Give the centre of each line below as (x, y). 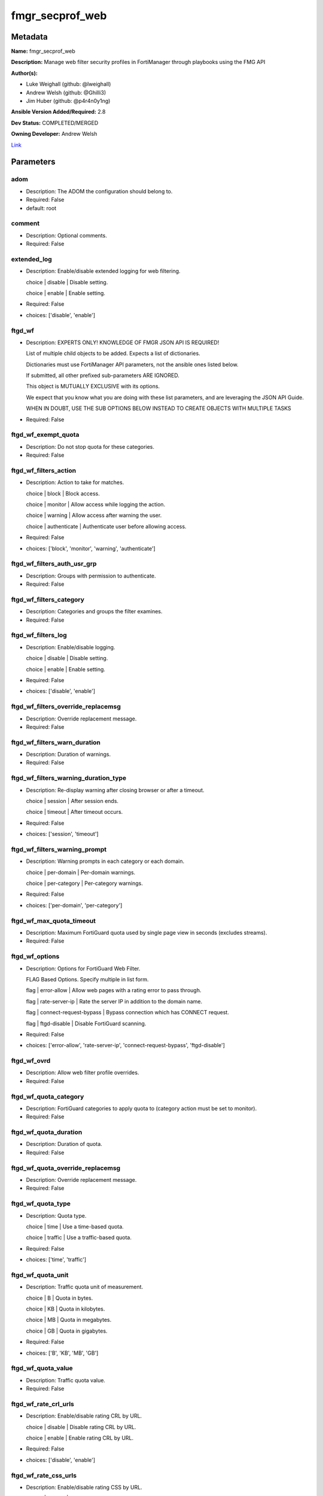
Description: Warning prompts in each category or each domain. (105, 861)
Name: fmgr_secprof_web (43, 51)
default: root (41, 208)
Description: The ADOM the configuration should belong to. (99, 191)
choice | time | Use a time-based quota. (75, 1226)
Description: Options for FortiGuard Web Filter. (83, 968)
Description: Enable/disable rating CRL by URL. (84, 1416)
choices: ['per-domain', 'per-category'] (74, 905)
